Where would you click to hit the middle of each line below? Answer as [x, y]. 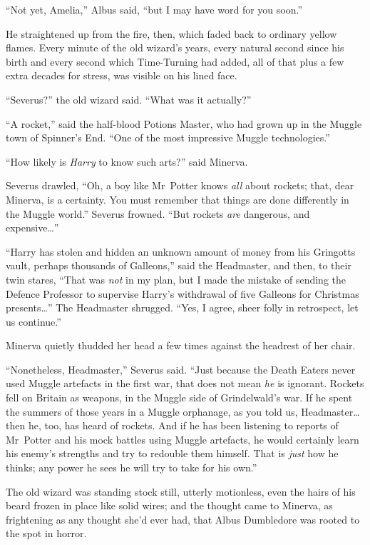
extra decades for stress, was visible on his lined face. [122, 75]
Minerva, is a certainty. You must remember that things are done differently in [178, 199]
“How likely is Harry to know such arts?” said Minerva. [127, 161]
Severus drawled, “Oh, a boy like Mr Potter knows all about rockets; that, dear [180, 185]
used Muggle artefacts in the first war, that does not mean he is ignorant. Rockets [185, 383]
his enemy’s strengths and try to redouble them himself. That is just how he [172, 453]
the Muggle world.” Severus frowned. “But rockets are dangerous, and [158, 213]
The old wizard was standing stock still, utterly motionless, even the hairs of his [181, 491]
